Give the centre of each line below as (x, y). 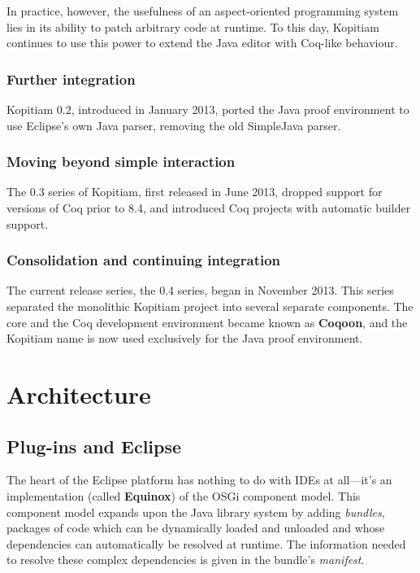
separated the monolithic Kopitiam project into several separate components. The (210, 306)
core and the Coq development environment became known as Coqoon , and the (207, 322)
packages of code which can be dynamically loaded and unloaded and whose (196, 528)
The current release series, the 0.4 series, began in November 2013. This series (200, 290)
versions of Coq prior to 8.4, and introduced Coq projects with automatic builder (209, 208)
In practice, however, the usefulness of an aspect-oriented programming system (203, 11)
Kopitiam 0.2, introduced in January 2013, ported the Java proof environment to (208, 109)
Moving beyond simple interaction (121, 162)
